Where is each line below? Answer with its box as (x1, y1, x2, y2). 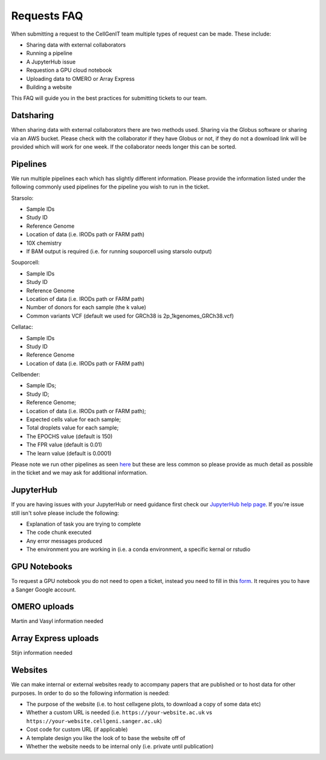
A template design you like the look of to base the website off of (26, 734, 185, 741)
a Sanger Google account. (11, 586, 77, 593)
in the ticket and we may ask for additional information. (11, 469, 148, 477)
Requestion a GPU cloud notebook (26, 66, 112, 74)
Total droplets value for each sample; (26, 424, 119, 431)
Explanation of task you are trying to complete (26, 520, 141, 528)
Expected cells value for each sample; (26, 416, 121, 423)
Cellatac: (11, 323, 33, 330)
